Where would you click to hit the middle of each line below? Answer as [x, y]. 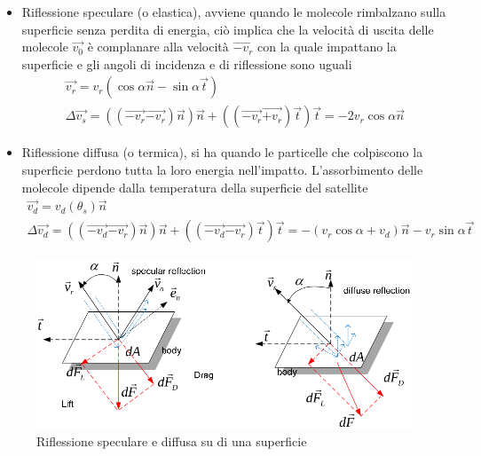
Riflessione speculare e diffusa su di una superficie [172, 441]
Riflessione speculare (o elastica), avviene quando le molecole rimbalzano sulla [234, 12]
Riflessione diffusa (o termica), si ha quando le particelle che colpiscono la [222, 152]
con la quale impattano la [327, 47]
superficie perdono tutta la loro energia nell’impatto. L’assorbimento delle [222, 170]
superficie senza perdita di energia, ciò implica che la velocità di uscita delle [228, 29]
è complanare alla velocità [158, 47]
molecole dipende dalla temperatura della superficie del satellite [195, 187]
